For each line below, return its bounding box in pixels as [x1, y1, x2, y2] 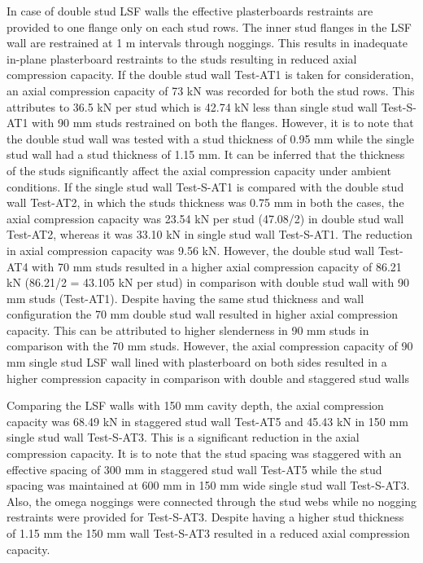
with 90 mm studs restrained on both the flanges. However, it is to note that [32, 114, 414, 131]
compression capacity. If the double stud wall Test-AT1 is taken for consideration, [7, 66, 414, 83]
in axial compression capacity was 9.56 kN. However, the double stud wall [7, 241, 375, 258]
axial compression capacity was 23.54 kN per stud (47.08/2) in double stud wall [7, 209, 404, 227]
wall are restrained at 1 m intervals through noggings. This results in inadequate [7, 34, 408, 51]
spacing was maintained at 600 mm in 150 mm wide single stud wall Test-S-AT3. [7, 477, 410, 494]
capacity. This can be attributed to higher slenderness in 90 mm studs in [7, 321, 369, 338]
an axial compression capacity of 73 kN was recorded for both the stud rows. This [7, 81, 415, 99]
